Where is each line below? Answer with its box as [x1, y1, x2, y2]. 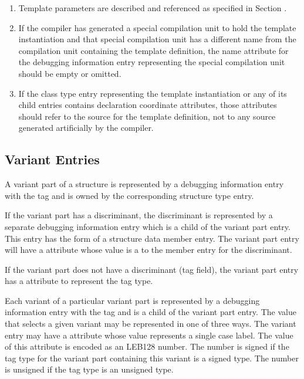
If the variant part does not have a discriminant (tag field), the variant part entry [5, 263, 299, 275]
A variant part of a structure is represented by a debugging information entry [5, 178, 284, 190]
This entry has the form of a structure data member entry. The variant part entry [5, 232, 299, 244]
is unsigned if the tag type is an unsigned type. [5, 363, 174, 375]
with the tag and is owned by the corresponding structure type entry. [5, 189, 254, 201]
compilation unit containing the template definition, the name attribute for [18, 44, 289, 56]
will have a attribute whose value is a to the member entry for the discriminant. [5, 243, 292, 256]
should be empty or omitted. [18, 67, 121, 79]
